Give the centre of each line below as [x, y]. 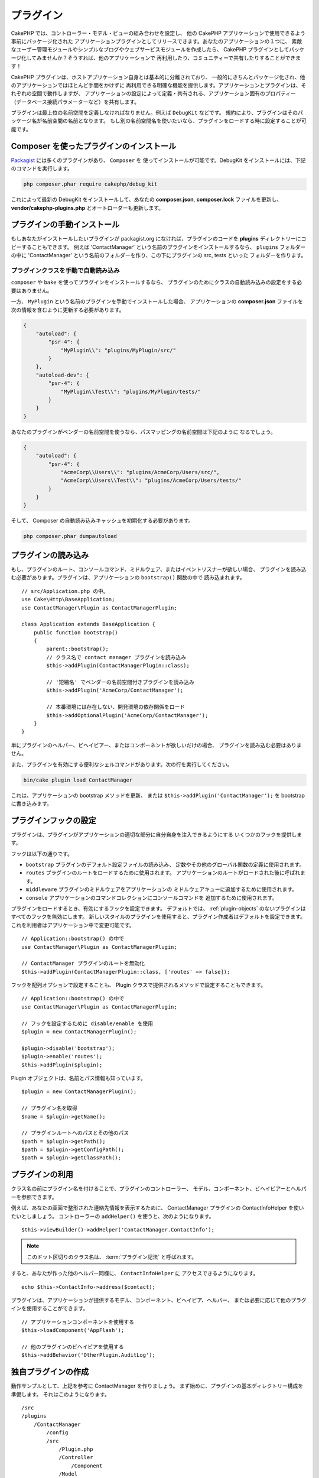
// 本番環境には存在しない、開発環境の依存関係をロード [116, 707]
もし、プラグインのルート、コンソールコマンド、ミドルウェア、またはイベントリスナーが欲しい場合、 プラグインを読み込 [159, 569]
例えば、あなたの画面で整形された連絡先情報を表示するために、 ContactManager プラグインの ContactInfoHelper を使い [157, 1208]
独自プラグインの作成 [50, 1372]
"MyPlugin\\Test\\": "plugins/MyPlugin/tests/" [131, 391]
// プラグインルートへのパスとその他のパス [75, 1133]
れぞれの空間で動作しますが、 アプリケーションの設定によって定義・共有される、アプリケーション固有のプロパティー [154, 93]
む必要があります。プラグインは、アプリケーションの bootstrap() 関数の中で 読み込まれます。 [128, 578]
